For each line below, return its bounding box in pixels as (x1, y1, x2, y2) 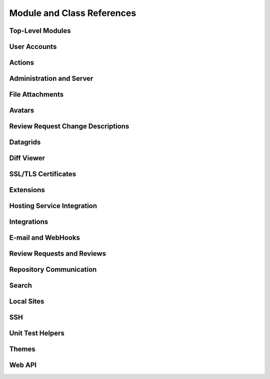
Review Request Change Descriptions (9, 122, 129, 131)
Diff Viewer (9, 154, 45, 162)
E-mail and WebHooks (9, 234, 80, 242)
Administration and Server (9, 74, 93, 83)
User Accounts (9, 42, 57, 51)
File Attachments (9, 90, 64, 99)
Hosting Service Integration (9, 202, 97, 210)
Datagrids (9, 138, 41, 147)
